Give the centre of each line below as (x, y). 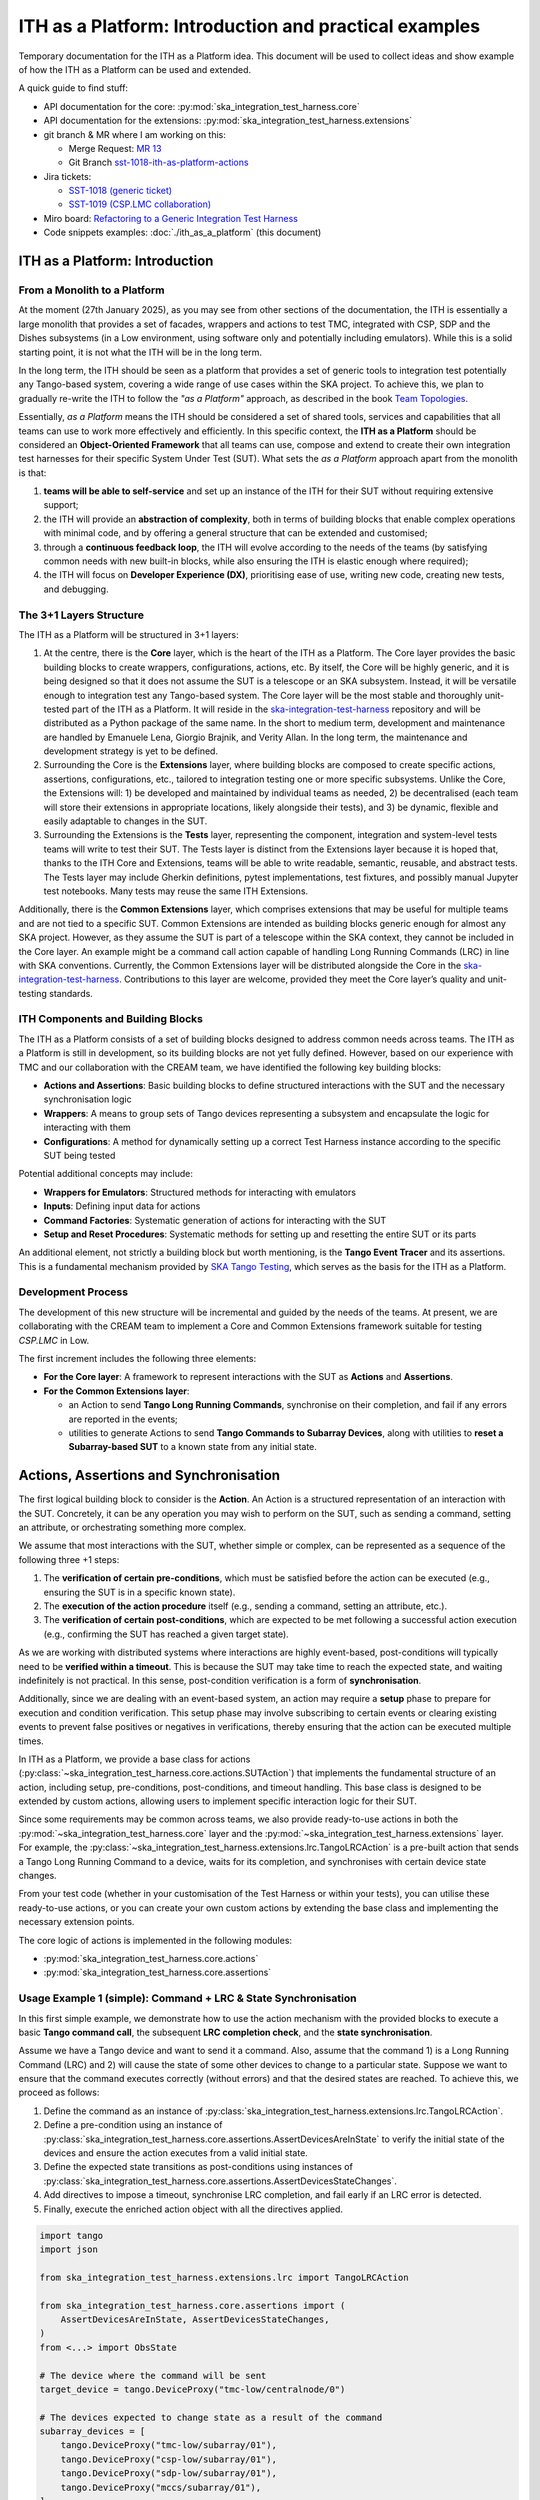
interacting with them (87, 1127)
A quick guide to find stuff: (73, 88)
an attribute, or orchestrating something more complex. (132, 1527)
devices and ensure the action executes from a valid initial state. (176, 2153)
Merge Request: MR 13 (115, 148)
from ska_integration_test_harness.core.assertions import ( (192, 2305)
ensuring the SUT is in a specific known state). (139, 1592)
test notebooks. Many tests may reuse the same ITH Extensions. (176, 891)
